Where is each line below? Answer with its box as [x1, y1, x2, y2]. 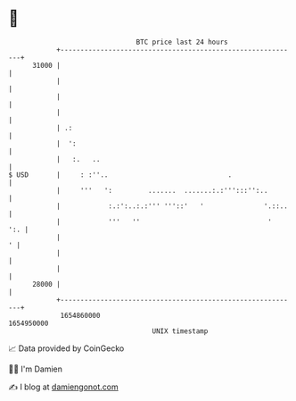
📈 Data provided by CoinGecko [8, 343, 125, 354]
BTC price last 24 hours [136, 38, 228, 46]
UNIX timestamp [152, 326, 209, 336]
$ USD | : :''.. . [8, 170, 233, 180]
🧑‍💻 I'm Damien [8, 363, 63, 374]
